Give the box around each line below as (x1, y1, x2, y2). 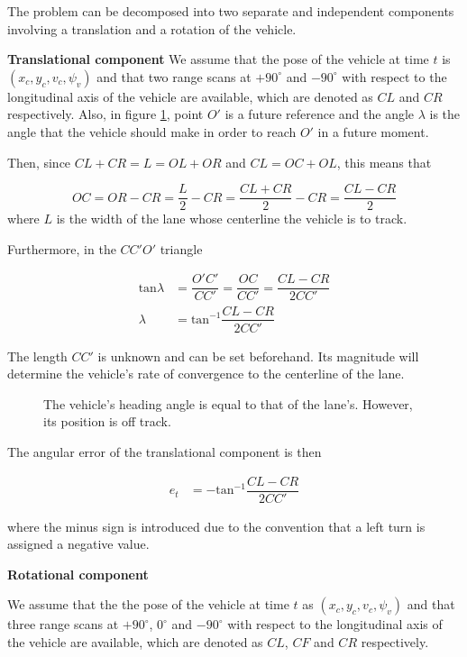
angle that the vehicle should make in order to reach (7, 122, 297, 141)
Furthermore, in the (7, 239, 116, 258)
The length (7, 346, 68, 365)
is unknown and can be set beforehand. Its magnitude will (97, 346, 419, 365)
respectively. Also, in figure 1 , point (7, 105, 204, 123)
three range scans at (7, 615, 119, 634)
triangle (160, 239, 203, 258)
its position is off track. (43, 412, 171, 431)
